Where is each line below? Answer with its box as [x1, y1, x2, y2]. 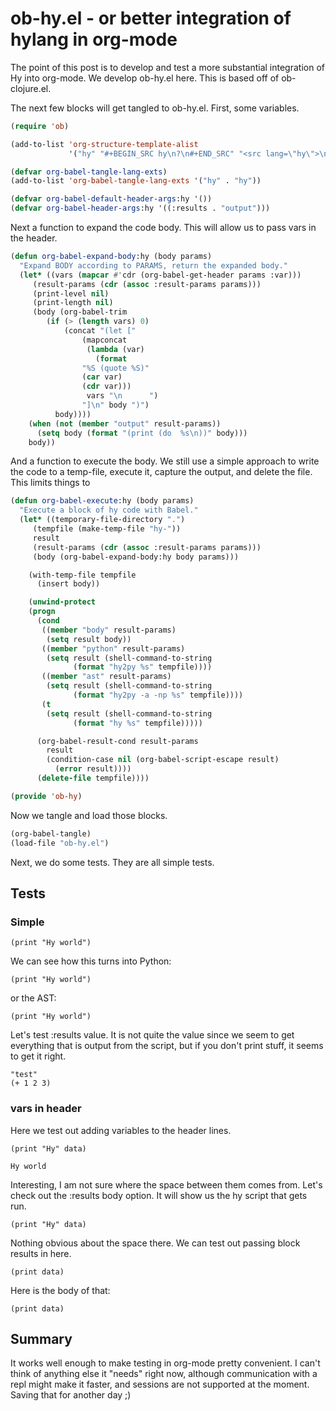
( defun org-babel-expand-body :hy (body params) [10, 252, 213, 262]
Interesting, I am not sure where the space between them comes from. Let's [10, 1178, 323, 1191]
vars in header [10, 1102, 82, 1116]
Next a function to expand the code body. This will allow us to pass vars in [10, 222, 317, 234]
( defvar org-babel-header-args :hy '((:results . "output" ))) [10, 203, 271, 214]
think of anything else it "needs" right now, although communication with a [10, 1368, 318, 1380]
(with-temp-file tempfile [28, 570, 137, 580]
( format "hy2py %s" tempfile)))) [73, 662, 213, 672]
